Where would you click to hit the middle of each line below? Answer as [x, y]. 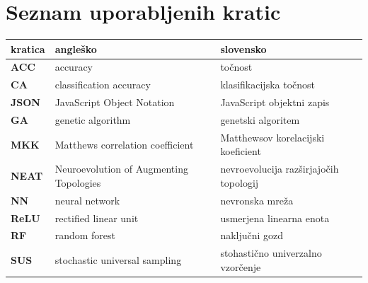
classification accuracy [103, 85]
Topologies [78, 182]
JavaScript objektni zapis [275, 102]
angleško [76, 48]
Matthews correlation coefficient [124, 144]
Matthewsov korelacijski [272, 137]
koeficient [241, 151]
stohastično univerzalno [271, 253]
